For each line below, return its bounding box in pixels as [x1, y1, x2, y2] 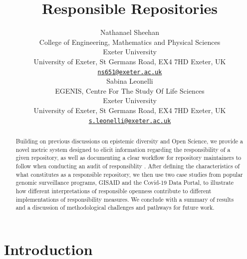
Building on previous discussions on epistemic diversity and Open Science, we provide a [15, 136, 244, 145]
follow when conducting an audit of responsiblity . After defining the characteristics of [15, 161, 240, 170]
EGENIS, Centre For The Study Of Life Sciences [55, 85, 205, 96]
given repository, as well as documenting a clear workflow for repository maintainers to [15, 153, 242, 162]
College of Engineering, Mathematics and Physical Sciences [39, 36, 221, 47]
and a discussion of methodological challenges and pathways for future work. [15, 203, 215, 212]
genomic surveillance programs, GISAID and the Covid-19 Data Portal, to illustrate [15, 178, 234, 187]
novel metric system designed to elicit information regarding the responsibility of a [15, 145, 231, 153]
